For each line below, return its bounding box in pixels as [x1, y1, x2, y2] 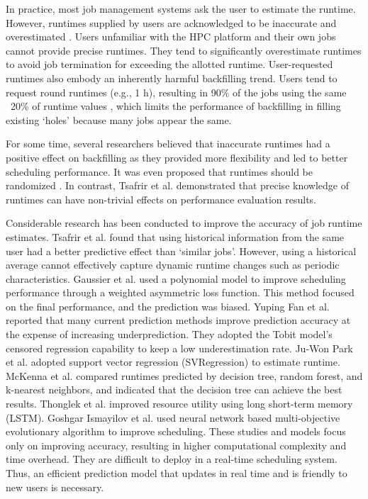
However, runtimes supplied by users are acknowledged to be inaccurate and [6, 15, 337, 30]
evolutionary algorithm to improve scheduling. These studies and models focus [6, 424, 346, 439]
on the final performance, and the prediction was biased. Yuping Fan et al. [6, 298, 330, 313]
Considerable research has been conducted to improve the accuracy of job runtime [6, 215, 362, 230]
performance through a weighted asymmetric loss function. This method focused [6, 285, 355, 300]
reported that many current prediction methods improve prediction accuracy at [6, 313, 351, 327]
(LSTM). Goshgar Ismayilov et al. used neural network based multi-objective [6, 410, 340, 425]
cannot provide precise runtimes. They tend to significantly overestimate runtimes [6, 43, 362, 57]
